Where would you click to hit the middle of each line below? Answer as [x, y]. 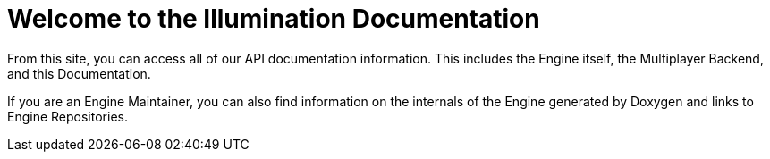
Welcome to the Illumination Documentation [274, 19]
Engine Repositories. [68, 116]
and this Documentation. [79, 73]
